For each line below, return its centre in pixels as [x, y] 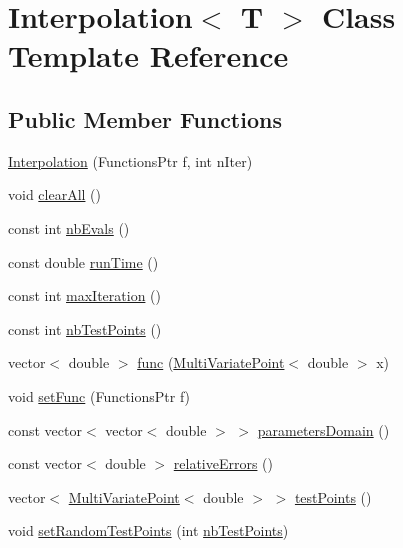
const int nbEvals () [69, 227]
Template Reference [148, 55]
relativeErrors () [223, 463]
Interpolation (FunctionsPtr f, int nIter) [130, 160]
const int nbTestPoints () [85, 328]
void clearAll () [55, 194]
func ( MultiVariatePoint [211, 362]
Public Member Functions [145, 118]
